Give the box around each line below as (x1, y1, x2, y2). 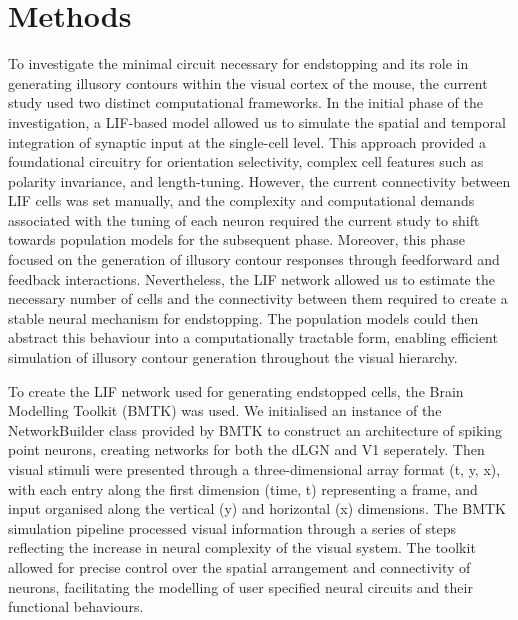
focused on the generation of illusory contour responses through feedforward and (8, 249, 500, 270)
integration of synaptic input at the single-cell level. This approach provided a (8, 131, 486, 152)
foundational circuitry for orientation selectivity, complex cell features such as (8, 151, 484, 172)
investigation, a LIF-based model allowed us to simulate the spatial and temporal (8, 111, 506, 132)
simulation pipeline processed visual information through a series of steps (8, 517, 457, 538)
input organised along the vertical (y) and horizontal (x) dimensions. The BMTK (8, 498, 506, 519)
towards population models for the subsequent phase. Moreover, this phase (8, 229, 465, 250)
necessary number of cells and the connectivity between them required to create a (8, 288, 508, 309)
